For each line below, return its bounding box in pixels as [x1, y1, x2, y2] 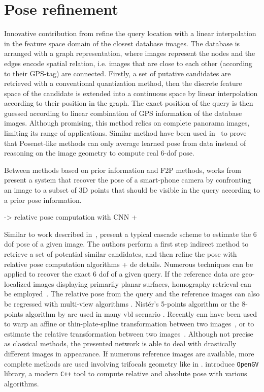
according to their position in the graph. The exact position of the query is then [4, 98, 253, 108]
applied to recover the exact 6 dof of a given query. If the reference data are [4, 268, 240, 279]
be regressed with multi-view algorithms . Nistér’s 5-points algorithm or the [4, 298, 240, 309]
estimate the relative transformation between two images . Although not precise [4, 328, 253, 339]
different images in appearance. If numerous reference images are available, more [4, 348, 254, 358]
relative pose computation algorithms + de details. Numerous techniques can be [4, 258, 253, 269]
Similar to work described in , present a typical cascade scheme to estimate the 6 [4, 228, 257, 239]
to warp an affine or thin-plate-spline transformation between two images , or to [4, 318, 254, 329]
